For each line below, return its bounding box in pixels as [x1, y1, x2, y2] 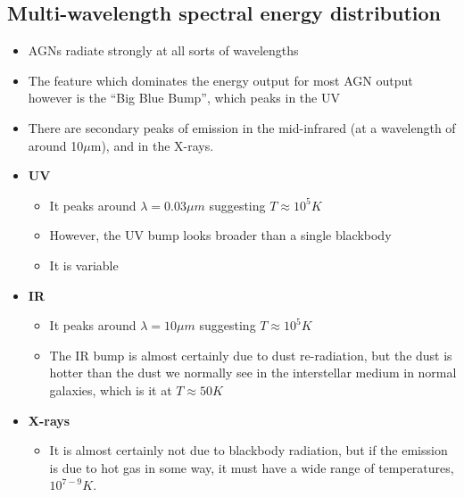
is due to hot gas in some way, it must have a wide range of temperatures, [49, 458, 454, 476]
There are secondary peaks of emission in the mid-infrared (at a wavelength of [28, 118, 456, 137]
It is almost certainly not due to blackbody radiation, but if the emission [49, 441, 448, 460]
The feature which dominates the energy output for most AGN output [28, 70, 413, 89]
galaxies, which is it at [49, 380, 172, 399]
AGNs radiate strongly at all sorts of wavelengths [28, 41, 299, 60]
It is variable [49, 255, 119, 274]
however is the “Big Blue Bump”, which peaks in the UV [28, 88, 340, 107]
